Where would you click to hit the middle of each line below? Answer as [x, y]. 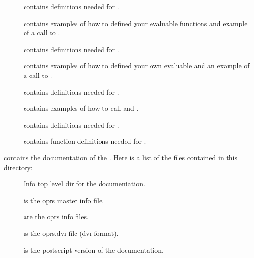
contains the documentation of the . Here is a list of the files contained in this [121, 157]
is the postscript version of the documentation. [94, 249]
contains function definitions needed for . [85, 141]
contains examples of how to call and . [81, 108]
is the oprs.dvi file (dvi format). [71, 233]
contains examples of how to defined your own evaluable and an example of [137, 65]
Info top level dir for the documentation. [84, 184]
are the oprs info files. [56, 217]
